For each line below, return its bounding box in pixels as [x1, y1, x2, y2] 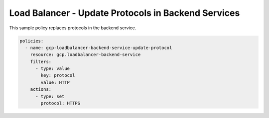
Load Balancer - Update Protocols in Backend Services [9, 7, 240, 18]
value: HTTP [40, 79, 70, 85]
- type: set [35, 93, 65, 99]
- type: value [35, 66, 70, 71]
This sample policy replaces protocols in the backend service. [9, 25, 136, 31]
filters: [30, 59, 52, 64]
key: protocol [40, 72, 75, 78]
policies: [19, 38, 44, 44]
